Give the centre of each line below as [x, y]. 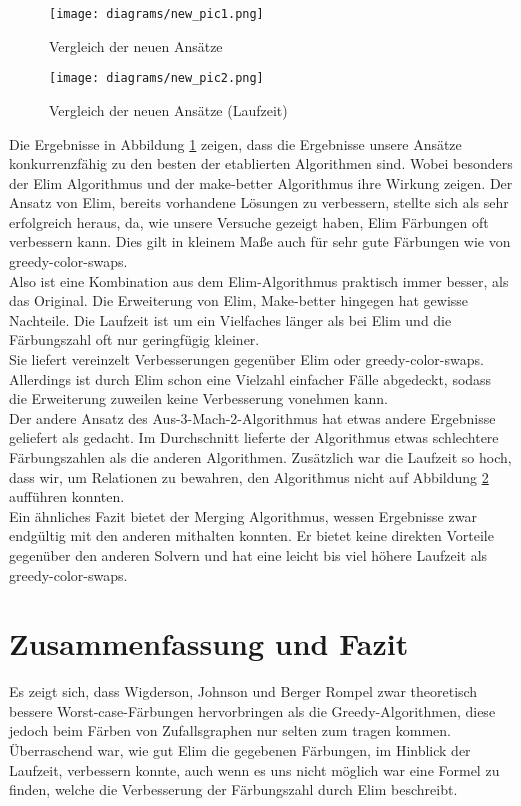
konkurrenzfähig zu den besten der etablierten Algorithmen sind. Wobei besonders [261, 163]
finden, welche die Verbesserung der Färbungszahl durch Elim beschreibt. [233, 789]
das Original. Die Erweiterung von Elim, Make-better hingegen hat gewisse [239, 300]
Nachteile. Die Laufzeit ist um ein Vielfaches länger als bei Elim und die [230, 319]
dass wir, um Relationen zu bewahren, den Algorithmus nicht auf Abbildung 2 [249, 476]
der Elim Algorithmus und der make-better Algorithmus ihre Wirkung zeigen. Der [261, 182]
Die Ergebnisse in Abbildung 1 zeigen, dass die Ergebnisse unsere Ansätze [235, 143]
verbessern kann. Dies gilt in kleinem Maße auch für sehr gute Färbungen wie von [260, 241]
